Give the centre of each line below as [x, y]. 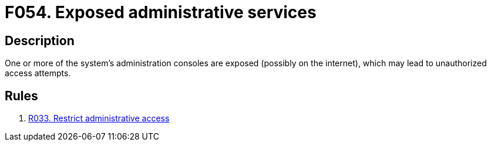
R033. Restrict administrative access [99, 118]
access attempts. [38, 73]
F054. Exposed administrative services [161, 12]
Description [40, 40]
